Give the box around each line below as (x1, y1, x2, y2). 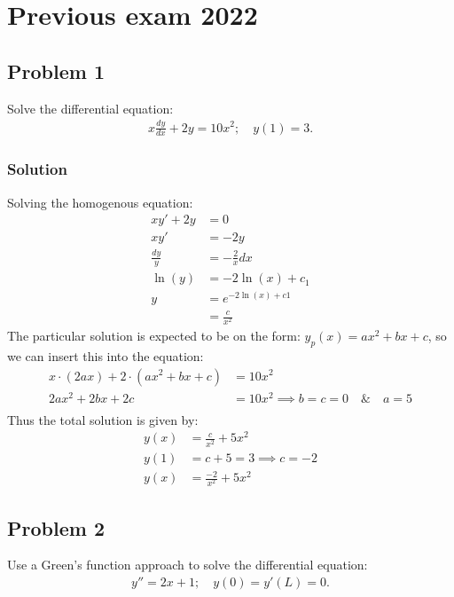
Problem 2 (7, 514, 105, 541)
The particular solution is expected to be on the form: (7, 326, 301, 345)
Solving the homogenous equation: (7, 192, 193, 211)
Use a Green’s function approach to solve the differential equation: (7, 555, 368, 574)
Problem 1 (7, 57, 105, 84)
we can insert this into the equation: (7, 346, 204, 365)
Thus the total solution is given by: (7, 410, 199, 428)
